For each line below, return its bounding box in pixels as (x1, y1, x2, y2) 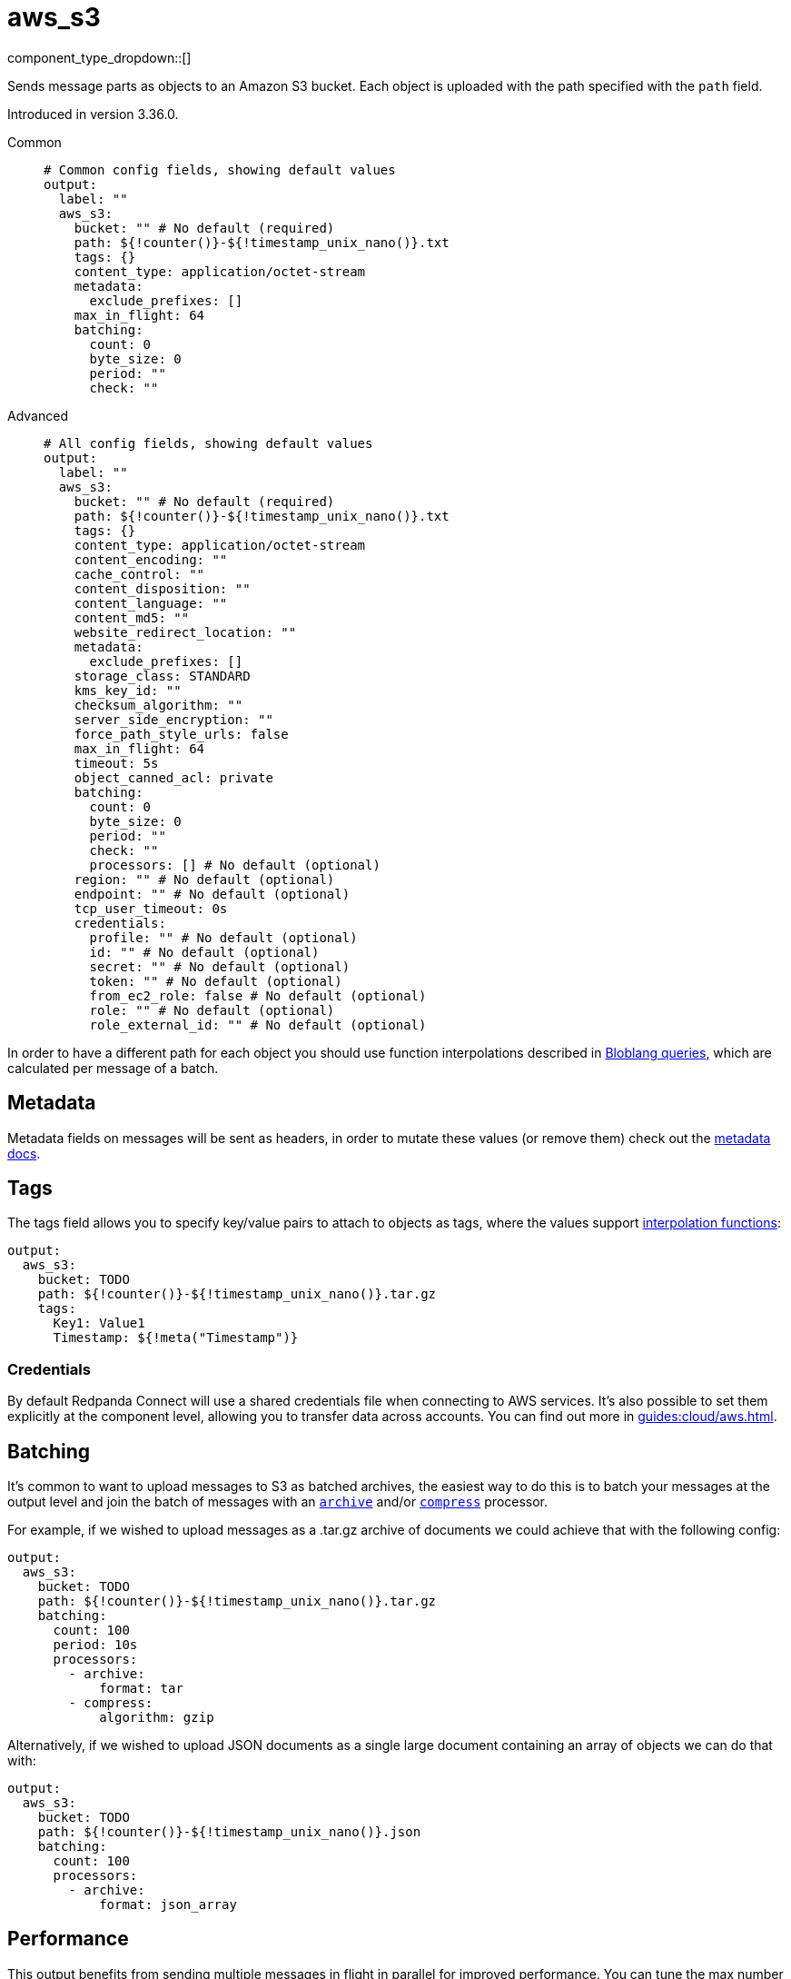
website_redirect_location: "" (74, 624, 297, 640)
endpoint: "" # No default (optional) (74, 886, 351, 901)
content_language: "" (74, 595, 228, 611)
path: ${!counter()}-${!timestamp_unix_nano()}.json (37, 1825, 421, 1840)
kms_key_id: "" (74, 682, 182, 698)
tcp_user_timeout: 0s (74, 900, 228, 916)
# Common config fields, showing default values (44, 162, 396, 177)
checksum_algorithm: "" (74, 697, 243, 712)
